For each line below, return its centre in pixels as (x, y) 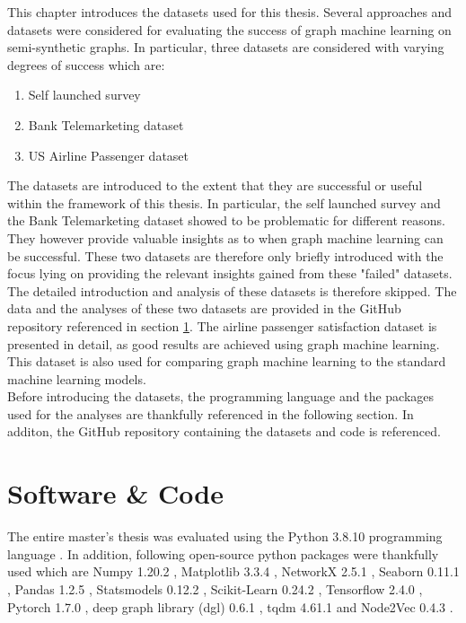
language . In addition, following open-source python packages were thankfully (223, 553)
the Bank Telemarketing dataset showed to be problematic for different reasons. (226, 220)
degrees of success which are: (86, 64)
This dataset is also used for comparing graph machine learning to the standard (227, 361)
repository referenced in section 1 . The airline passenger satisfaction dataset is (222, 325)
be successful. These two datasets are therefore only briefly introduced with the (225, 255)
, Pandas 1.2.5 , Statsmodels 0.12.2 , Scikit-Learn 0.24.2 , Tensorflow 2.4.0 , (215, 588)
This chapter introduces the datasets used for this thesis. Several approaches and (230, 12)
